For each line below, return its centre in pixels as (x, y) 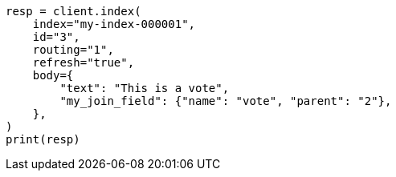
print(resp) (43, 139)
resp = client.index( (73, 11)
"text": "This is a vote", (145, 88)
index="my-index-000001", (114, 24)
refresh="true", (84, 62)
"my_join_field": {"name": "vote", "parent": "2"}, (226, 101)
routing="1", (73, 50)
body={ (53, 75)
